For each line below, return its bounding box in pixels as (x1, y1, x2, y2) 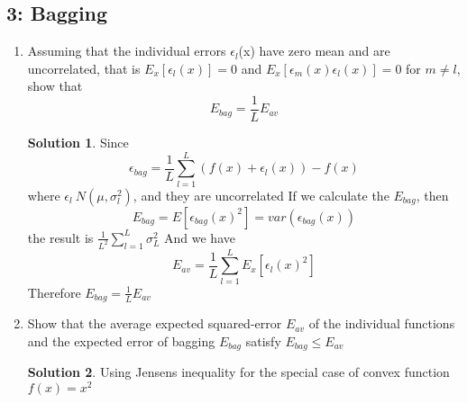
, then (416, 185, 449, 204)
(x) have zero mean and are (238, 41, 390, 60)
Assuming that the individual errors (27, 41, 226, 60)
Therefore (27, 282, 81, 301)
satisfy (245, 331, 281, 350)
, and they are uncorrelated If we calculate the (133, 185, 389, 204)
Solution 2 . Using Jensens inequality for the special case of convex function (27, 363, 450, 381)
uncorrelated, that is (27, 58, 141, 77)
